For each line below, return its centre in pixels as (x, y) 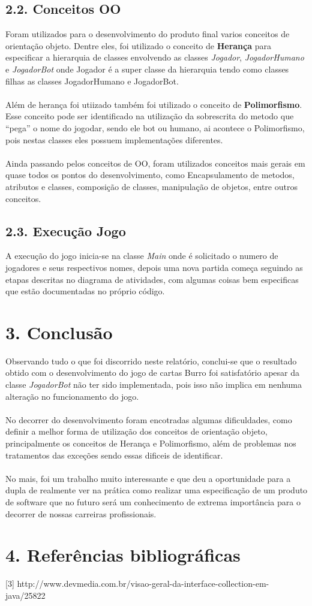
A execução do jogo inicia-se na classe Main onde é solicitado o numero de (142, 256)
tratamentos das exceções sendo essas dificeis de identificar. (114, 455)
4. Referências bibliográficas (123, 555)
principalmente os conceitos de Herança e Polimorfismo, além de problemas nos (151, 443)
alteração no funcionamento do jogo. (72, 396)
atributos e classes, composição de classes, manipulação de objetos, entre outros (151, 186)
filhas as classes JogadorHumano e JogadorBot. (92, 81)
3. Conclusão (59, 332)
